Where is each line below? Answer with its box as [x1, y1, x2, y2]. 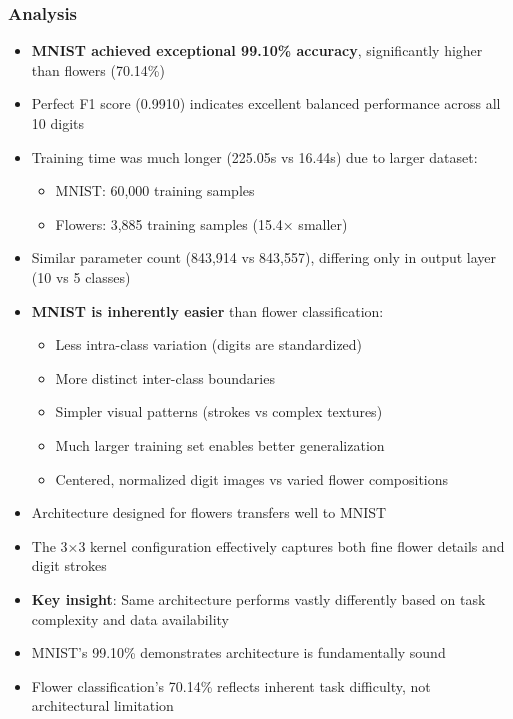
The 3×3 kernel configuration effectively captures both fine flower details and [31, 535, 505, 556]
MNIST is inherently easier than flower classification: [31, 300, 384, 321]
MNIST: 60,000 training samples [55, 180, 255, 201]
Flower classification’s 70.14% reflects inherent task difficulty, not [31, 675, 431, 696]
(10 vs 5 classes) [31, 266, 131, 287]
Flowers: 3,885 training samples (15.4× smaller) [55, 213, 348, 234]
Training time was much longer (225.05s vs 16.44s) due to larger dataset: [31, 146, 478, 167]
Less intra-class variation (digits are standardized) [55, 334, 363, 355]
